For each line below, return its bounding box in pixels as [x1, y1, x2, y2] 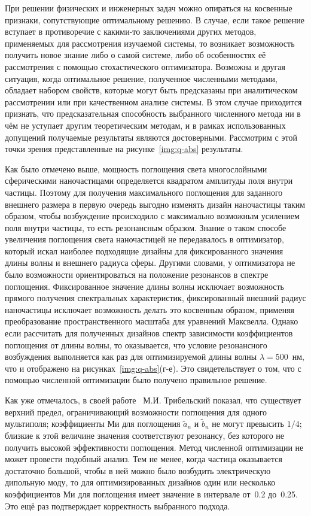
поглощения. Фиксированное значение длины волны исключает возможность [5, 280, 284, 292]
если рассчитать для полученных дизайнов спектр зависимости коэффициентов [5, 327, 293, 339]
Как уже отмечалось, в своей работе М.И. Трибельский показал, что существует [5, 394, 301, 406]
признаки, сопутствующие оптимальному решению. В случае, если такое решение [5, 13, 304, 26]
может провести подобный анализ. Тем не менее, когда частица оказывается [5, 453, 282, 465]
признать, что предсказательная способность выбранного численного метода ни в [5, 107, 301, 120]
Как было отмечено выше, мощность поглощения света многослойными [5, 162, 267, 175]
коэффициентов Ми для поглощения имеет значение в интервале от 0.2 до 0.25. [5, 487, 298, 500]
